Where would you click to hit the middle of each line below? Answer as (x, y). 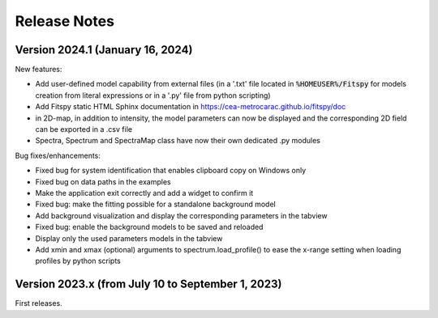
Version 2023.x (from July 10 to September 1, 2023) (148, 284)
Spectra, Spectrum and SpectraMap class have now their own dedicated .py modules (178, 141)
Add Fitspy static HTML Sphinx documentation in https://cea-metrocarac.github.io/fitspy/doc (191, 107)
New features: (39, 70)
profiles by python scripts (78, 261)
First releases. (39, 303)
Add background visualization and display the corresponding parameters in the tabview (181, 215)
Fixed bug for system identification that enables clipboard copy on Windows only (171, 171)
